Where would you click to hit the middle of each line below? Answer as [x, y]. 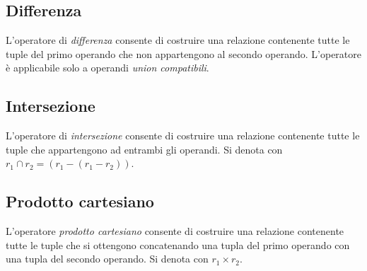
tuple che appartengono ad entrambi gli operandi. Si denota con [144, 149]
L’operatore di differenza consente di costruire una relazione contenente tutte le [178, 40]
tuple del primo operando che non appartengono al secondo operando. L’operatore [184, 53]
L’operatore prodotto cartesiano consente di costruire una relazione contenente [175, 231]
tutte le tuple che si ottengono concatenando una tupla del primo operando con [178, 244]
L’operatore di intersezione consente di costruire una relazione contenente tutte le [183, 135]
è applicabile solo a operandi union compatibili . [107, 68]
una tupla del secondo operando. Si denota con [107, 259]
